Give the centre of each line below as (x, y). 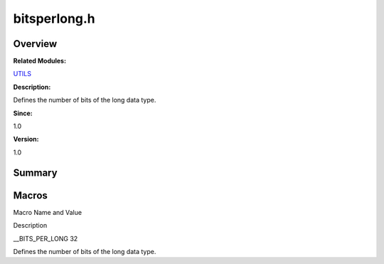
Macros (30, 195)
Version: (26, 139)
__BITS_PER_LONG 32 (46, 238)
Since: (23, 113)
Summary (35, 173)
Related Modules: (40, 61)
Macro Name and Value (47, 212)
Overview (35, 44)
